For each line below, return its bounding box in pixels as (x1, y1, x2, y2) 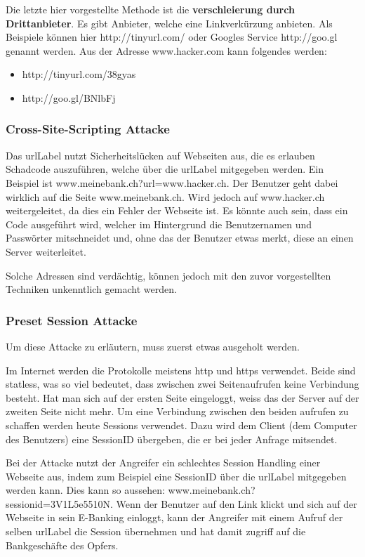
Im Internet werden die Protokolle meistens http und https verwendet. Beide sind (6, 362, 356, 377)
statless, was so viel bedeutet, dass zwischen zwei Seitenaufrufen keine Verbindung (6, 376, 359, 391)
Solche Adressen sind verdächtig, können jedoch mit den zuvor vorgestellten (6, 268, 331, 282)
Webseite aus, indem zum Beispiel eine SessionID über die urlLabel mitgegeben (6, 468, 347, 483)
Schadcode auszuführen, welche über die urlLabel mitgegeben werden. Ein (6, 162, 324, 176)
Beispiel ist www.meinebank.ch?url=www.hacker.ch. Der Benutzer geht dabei (6, 175, 338, 190)
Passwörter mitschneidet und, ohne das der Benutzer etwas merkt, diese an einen (6, 230, 354, 245)
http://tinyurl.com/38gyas (22, 67, 136, 81)
